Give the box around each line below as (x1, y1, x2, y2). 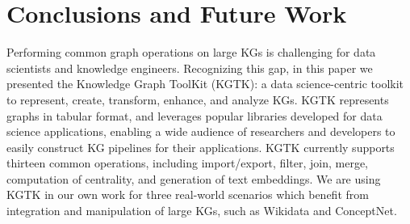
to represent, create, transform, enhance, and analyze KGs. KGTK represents (6, 91, 389, 108)
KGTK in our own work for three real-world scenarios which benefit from (6, 186, 369, 203)
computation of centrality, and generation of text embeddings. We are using (6, 170, 381, 187)
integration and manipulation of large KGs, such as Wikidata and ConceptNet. (6, 202, 397, 219)
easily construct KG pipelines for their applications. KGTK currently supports (6, 138, 395, 155)
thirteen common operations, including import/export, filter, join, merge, (6, 154, 368, 171)
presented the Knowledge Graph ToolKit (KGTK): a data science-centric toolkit (6, 75, 404, 92)
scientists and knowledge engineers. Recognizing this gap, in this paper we (6, 59, 373, 76)
